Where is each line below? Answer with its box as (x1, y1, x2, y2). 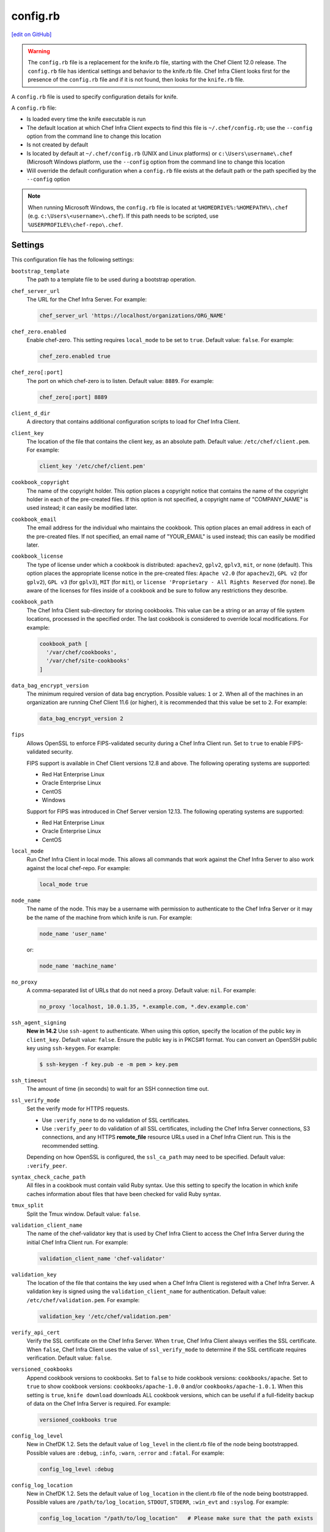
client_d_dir (11, 409, 51, 417)
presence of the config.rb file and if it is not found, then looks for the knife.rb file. (28, 76, 244, 83)
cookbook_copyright (11, 479, 70, 486)
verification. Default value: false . (26, 1354, 112, 1362)
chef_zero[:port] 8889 (39, 393, 108, 401)
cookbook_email (11, 515, 57, 523)
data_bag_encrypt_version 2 (39, 715, 123, 722)
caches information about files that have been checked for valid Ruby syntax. (26, 1190, 221, 1197)
